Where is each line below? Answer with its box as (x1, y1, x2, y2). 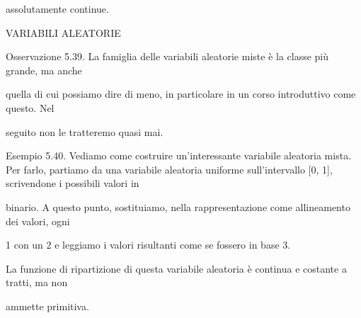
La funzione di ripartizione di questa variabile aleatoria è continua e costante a (6, 261, 347, 276)
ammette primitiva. (6, 298, 89, 313)
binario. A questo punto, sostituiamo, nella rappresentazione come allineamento (6, 199, 350, 214)
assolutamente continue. (6, 1, 109, 16)
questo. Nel (6, 100, 55, 115)
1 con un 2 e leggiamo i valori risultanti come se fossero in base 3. (6, 237, 291, 252)
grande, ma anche (6, 62, 82, 77)
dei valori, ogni (6, 213, 70, 228)
